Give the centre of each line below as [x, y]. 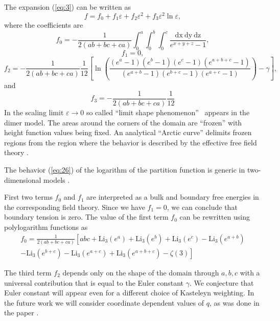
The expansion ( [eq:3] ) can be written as [67, 7]
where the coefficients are [44, 25]
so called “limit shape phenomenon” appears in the [168, 112]
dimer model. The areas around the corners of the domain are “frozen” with [123, 122]
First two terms [28, 197]
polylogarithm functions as [46, 227]
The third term [28, 272]
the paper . [21, 313]
